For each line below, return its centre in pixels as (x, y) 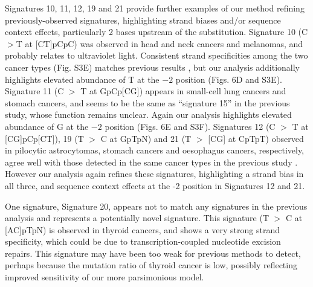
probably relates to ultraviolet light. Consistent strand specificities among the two (156, 55)
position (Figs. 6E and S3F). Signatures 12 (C (190, 126)
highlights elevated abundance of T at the (82, 79)
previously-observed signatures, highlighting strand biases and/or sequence (143, 20)
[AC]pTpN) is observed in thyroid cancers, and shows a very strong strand (142, 229)
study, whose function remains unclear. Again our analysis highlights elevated (148, 114)
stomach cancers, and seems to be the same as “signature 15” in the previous (147, 102)
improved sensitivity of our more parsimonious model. (105, 277)
